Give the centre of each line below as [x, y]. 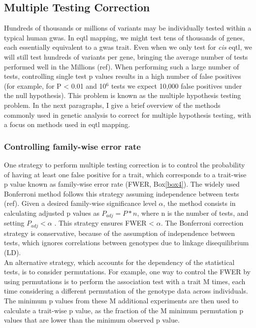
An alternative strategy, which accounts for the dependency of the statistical [119, 262]
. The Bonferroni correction [202, 223]
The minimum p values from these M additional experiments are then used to [121, 300]
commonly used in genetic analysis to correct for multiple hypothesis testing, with [128, 115]
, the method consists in [199, 203]
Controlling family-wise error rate [72, 146]
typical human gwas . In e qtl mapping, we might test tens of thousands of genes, [124, 37]
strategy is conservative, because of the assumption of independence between [120, 233]
